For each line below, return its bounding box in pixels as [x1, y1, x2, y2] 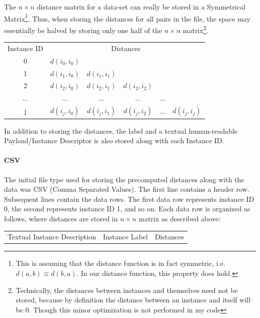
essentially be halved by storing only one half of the [4, 25, 162, 35]
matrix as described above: [138, 213, 220, 223]
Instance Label [102, 231, 148, 242]
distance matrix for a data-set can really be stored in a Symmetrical [36, 2, 245, 12]
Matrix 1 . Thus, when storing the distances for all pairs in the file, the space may [4, 12, 250, 24]
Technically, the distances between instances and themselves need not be [15, 284, 238, 295]
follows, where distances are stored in [4, 213, 118, 223]
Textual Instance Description [7, 231, 96, 242]
